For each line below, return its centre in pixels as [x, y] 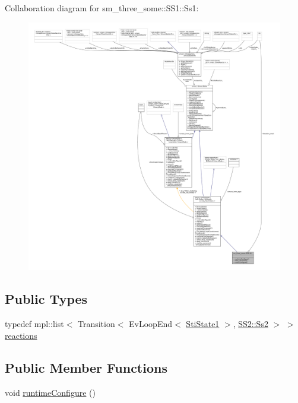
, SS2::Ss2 [251, 324]
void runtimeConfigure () [50, 392]
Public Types [46, 299]
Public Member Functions [86, 367]
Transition [96, 324]
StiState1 [203, 324]
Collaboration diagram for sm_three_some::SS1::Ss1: [102, 8]
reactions [21, 335]
